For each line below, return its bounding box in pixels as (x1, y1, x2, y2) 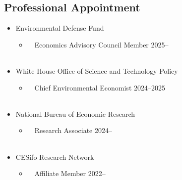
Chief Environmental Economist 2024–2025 (34, 82, 165, 92)
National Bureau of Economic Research (15, 108, 135, 119)
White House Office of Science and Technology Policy (15, 65, 178, 76)
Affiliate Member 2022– (34, 168, 106, 179)
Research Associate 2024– (34, 125, 112, 135)
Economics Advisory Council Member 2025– (34, 39, 169, 49)
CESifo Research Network (15, 151, 94, 162)
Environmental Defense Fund (15, 23, 104, 33)
